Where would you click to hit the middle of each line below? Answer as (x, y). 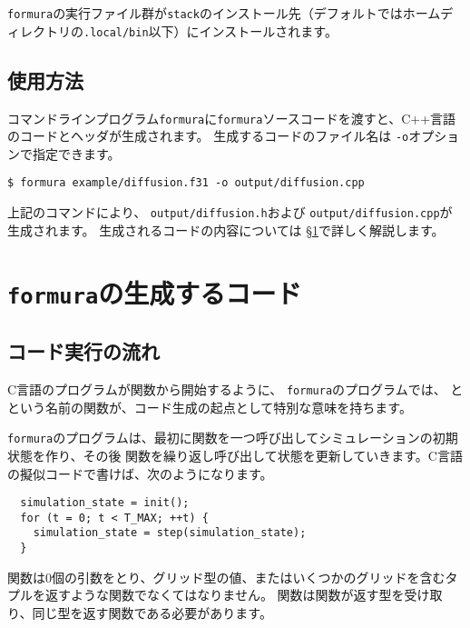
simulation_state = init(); (105, 503)
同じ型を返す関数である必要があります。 (152, 612)
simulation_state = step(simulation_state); (170, 533)
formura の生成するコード (155, 292)
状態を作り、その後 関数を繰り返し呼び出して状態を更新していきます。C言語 (235, 455)
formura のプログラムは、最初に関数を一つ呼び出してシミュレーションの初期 (233, 438)
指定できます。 (76, 153)
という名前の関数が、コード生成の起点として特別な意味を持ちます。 (210, 407)
